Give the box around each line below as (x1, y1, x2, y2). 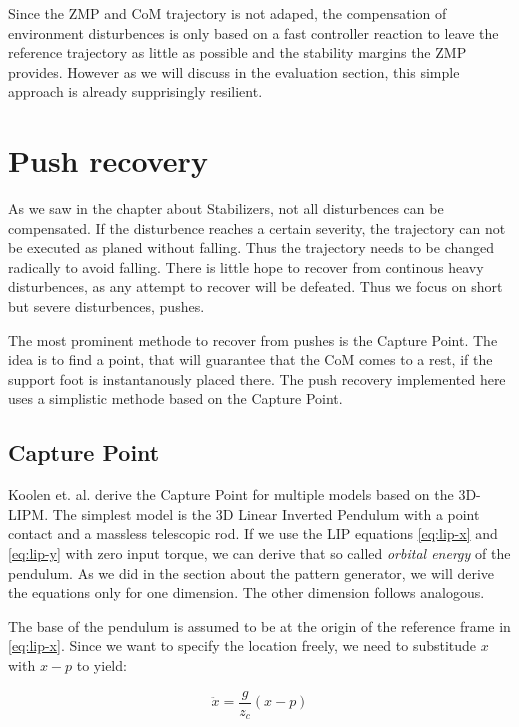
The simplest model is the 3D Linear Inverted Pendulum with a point (52, 503, 480, 524)
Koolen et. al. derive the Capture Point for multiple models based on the (8, 484, 454, 505)
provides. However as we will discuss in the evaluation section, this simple (8, 61, 460, 82)
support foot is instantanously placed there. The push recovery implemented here (8, 368, 506, 389)
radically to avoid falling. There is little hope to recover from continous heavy (8, 256, 484, 277)
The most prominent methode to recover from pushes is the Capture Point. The (8, 329, 498, 350)
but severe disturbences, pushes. (8, 296, 205, 317)
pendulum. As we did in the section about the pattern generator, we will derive (8, 562, 495, 583)
